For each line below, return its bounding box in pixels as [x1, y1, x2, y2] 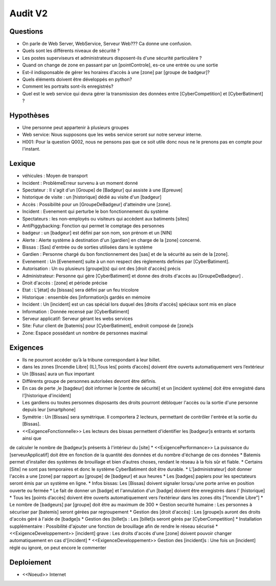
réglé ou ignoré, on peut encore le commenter [9, 544, 107, 551]
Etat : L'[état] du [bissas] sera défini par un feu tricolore [22, 287, 139, 293]
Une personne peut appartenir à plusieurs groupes [22, 125, 129, 131]
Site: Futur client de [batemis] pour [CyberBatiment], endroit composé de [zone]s [22, 323, 194, 329]
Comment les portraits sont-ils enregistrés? [22, 83, 113, 89]
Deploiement [9, 558, 52, 567]
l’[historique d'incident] [22, 392, 72, 398]
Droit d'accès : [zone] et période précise [22, 280, 107, 286]
